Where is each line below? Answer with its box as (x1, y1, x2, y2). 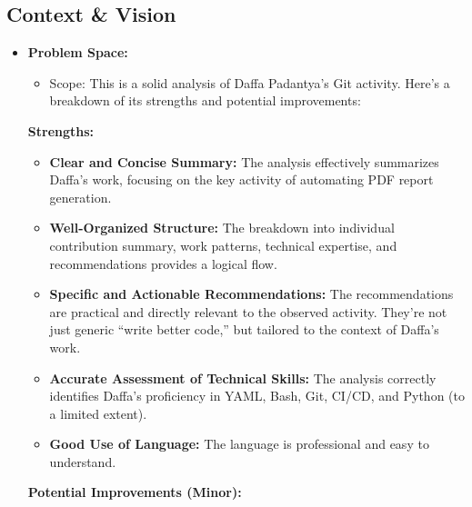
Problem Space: (27, 43, 128, 62)
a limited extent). (49, 403, 147, 422)
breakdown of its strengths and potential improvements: (49, 91, 361, 110)
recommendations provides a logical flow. (49, 253, 277, 273)
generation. (49, 187, 112, 206)
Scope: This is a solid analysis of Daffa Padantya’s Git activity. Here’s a (49, 73, 450, 92)
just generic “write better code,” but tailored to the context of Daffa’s (49, 320, 439, 339)
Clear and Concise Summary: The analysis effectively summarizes (49, 152, 439, 171)
